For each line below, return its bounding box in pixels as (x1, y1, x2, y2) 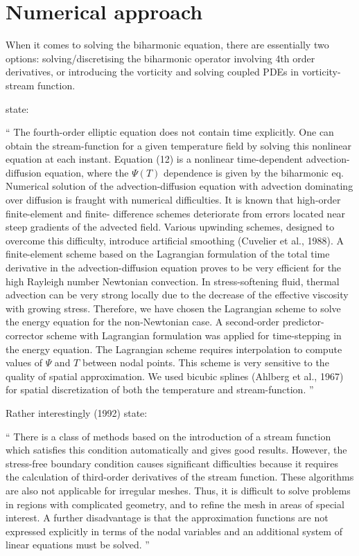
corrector (6, 328, 44, 342)
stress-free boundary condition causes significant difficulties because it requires (6, 456, 338, 470)
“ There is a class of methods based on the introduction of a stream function (6, 429, 331, 443)
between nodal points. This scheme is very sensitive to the (82, 355, 329, 370)
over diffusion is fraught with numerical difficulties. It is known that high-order (6, 192, 341, 207)
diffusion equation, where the (6, 165, 129, 179)
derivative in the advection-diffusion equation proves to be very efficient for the (6, 260, 342, 275)
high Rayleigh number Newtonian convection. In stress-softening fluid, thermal (6, 273, 340, 288)
